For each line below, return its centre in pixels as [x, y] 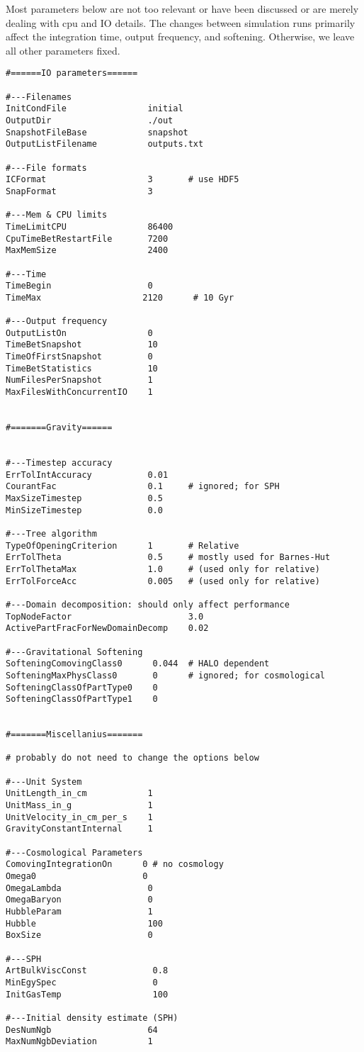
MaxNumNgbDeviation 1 [79, 1042]
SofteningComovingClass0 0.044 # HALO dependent [138, 664]
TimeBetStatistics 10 [82, 368]
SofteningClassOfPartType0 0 [82, 687]
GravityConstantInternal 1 [79, 829]
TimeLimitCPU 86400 [90, 226]
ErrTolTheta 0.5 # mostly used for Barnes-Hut [168, 558]
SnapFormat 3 [79, 191]
